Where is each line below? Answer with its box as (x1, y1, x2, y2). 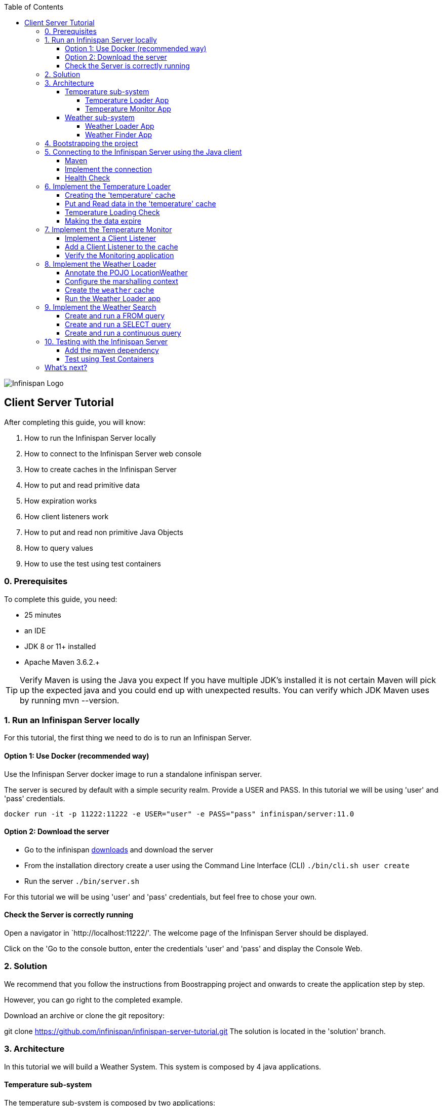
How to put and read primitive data (24, 480, 140, 489)
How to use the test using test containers (24, 559, 161, 568)
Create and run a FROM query (65, 311, 165, 320)
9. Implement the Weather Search (45, 303, 156, 311)
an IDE (24, 626, 46, 635)
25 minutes (24, 610, 61, 619)
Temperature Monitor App (85, 104, 171, 113)
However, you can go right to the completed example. (4, 995, 183, 1004)
